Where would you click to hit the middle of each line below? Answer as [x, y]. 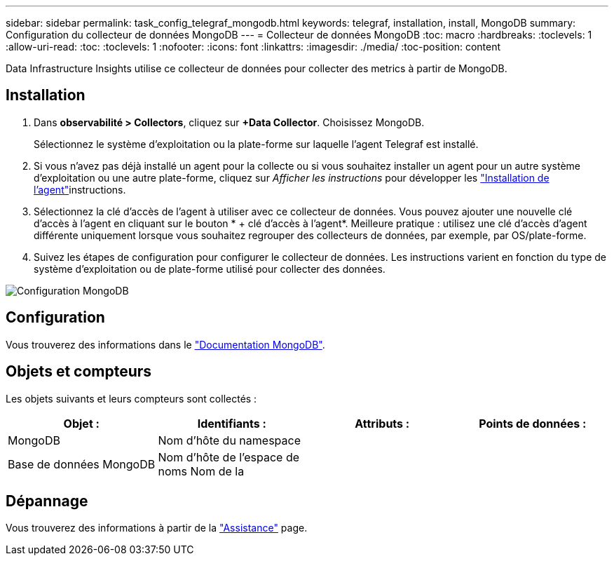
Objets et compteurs [79, 372]
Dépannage [47, 501]
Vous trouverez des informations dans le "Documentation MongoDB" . [165, 344]
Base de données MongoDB [82, 464]
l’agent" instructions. [80, 189]
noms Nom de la [201, 471]
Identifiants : [232, 423]
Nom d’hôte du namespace [229, 440]
